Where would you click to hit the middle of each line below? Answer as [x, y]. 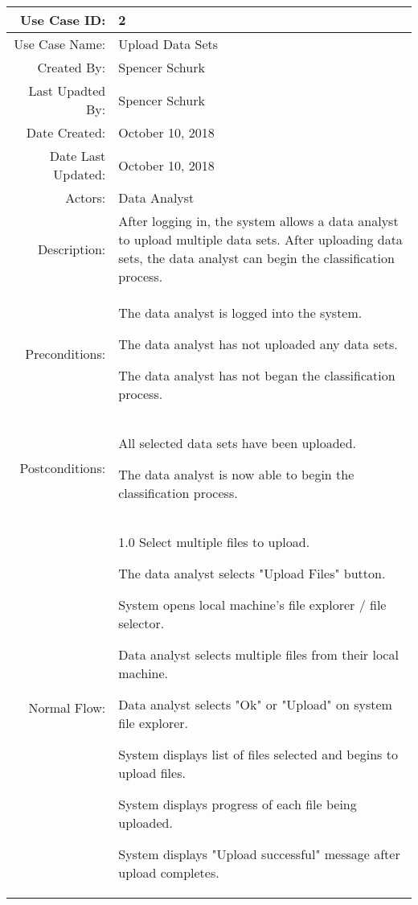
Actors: [86, 197]
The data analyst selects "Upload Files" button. [252, 573]
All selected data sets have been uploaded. [238, 443]
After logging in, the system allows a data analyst [258, 221]
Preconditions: [66, 353]
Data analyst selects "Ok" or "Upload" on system [255, 704]
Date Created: [66, 132]
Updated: [80, 174]
